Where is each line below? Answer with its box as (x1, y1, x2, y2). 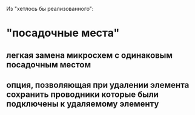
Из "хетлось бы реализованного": (6, 5, 94, 12)
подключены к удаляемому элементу (6, 99, 159, 109)
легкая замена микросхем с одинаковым (6, 50, 173, 60)
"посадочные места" (6, 26, 120, 40)
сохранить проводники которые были (6, 89, 159, 99)
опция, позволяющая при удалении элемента (6, 79, 190, 90)
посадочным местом (6, 60, 91, 70)
